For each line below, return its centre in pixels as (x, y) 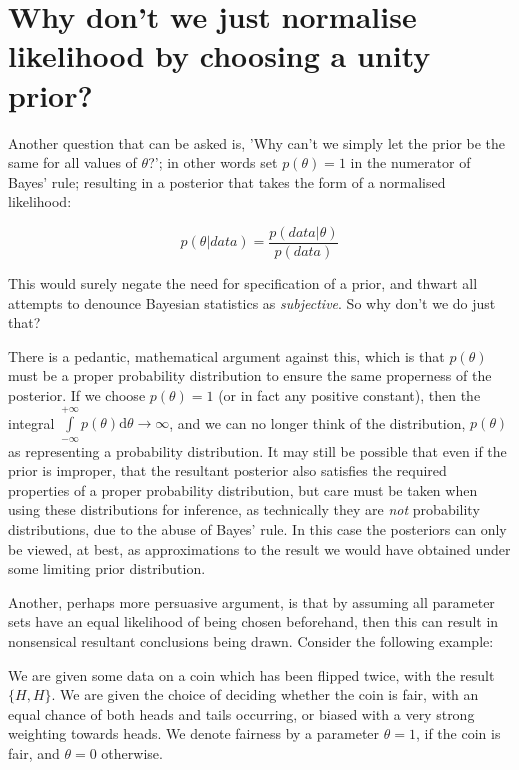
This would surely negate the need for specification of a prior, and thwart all (243, 282)
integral (31, 422)
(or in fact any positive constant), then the (349, 394)
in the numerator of (410, 162)
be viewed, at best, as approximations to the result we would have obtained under (259, 548)
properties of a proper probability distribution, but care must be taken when (243, 489)
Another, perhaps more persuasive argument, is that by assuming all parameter (251, 601)
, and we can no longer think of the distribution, (317, 422)
